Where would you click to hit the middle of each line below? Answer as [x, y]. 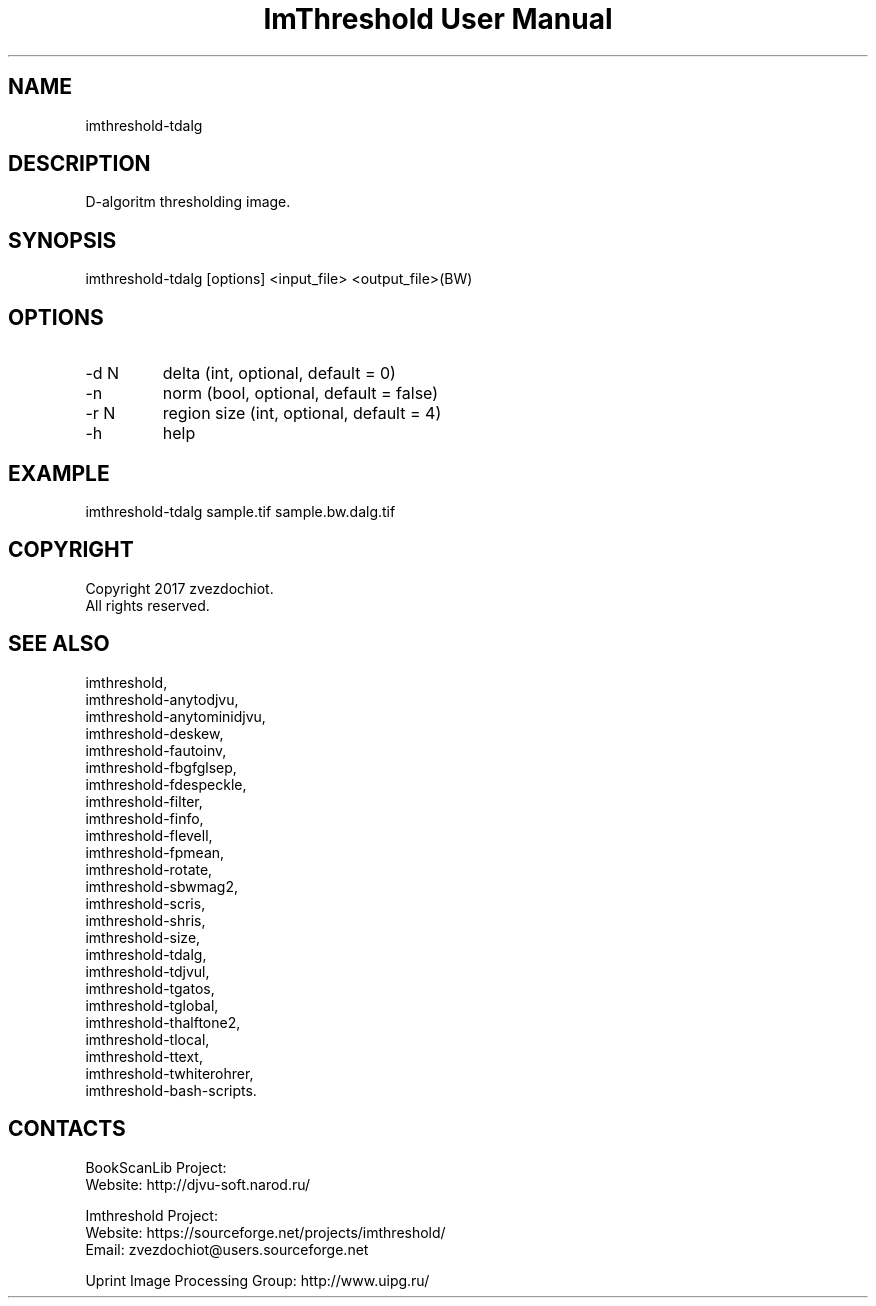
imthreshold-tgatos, [150, 988]
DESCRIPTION [79, 164]
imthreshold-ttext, [144, 1056]
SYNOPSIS [62, 240]
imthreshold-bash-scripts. [171, 1090]
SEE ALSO [59, 644]
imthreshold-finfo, [144, 818]
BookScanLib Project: [156, 1167]
